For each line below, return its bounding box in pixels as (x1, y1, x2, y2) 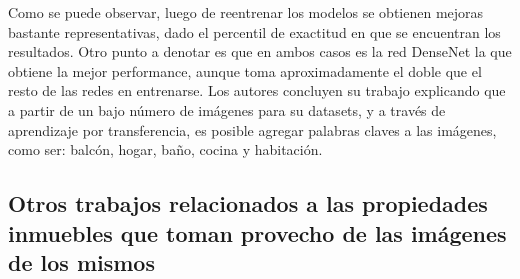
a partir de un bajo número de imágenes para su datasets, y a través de (8, 99, 446, 120)
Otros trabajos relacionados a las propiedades (8, 188, 488, 219)
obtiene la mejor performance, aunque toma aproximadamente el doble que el (8, 60, 482, 81)
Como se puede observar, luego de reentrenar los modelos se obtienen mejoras (8, 2, 484, 22)
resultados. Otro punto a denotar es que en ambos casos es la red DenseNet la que (8, 41, 512, 62)
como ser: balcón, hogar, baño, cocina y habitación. (8, 139, 323, 160)
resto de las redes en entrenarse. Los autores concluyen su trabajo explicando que (8, 80, 506, 101)
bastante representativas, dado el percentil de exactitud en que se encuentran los (8, 21, 501, 42)
